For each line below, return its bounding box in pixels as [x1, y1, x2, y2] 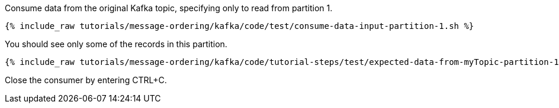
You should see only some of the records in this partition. [5, 39, 227, 49]
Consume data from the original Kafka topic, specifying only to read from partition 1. [5, 3, 333, 13]
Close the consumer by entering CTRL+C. [5, 75, 167, 85]
